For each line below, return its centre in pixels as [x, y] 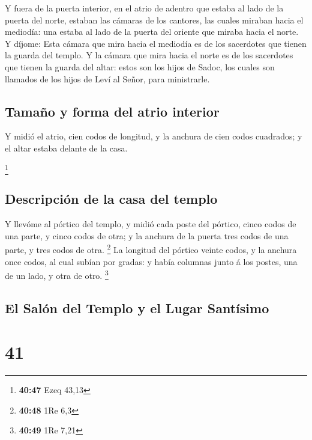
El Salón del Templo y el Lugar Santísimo [137, 307]
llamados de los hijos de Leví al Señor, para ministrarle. [107, 78]
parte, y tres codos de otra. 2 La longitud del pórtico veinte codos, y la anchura [151, 249]
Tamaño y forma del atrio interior [112, 111]
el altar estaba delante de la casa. [66, 148]
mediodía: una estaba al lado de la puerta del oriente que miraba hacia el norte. [152, 32]
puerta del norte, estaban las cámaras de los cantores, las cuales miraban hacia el [154, 20]
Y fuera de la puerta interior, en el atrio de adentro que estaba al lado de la [144, 8]
